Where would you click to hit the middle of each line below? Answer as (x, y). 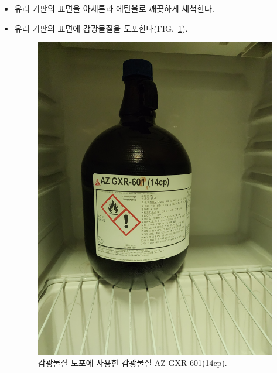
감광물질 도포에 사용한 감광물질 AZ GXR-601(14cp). (132, 363)
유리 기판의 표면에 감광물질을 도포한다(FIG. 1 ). (101, 28)
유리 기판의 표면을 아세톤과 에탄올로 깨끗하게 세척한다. (114, 8)
